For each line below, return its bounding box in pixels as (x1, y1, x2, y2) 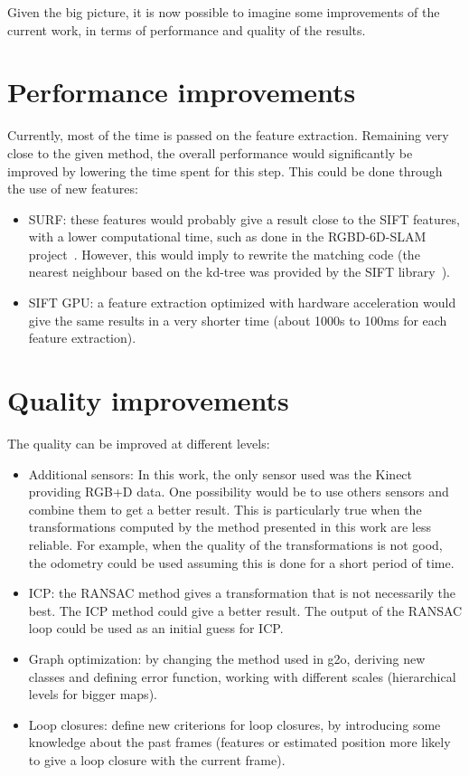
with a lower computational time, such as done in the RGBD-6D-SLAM (28, 227, 427, 246)
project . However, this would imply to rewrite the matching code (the (28, 244, 420, 263)
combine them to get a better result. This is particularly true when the (28, 499, 422, 518)
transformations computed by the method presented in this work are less (28, 517, 431, 536)
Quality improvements (7, 382, 289, 419)
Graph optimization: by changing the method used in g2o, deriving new (28, 648, 426, 667)
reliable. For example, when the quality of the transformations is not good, (28, 535, 443, 554)
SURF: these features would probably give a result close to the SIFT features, (28, 209, 460, 228)
